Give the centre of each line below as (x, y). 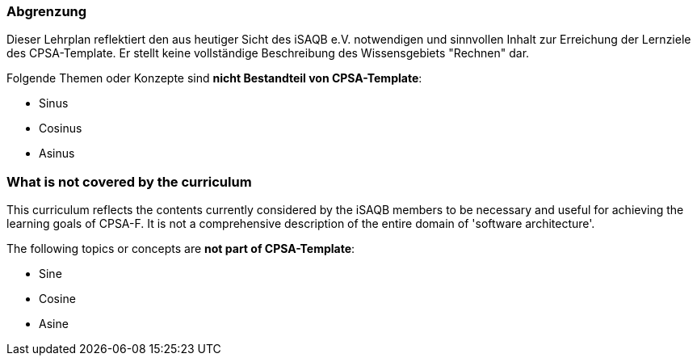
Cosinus (61, 128)
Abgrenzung (47, 11)
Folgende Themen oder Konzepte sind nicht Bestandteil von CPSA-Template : (214, 78)
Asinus (57, 154)
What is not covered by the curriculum (129, 181)
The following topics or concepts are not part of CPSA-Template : (181, 249)
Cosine (57, 299)
